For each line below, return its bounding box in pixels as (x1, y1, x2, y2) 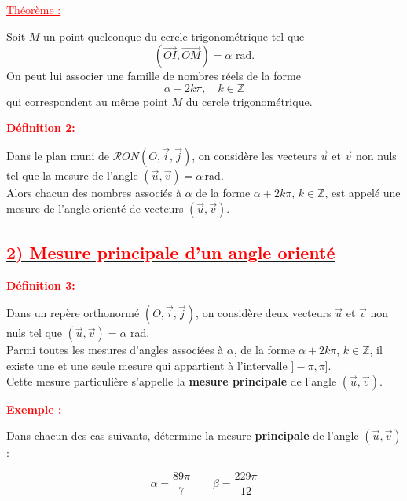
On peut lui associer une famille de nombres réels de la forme (6, 68, 301, 84)
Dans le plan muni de (6, 147, 109, 163)
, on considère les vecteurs (192, 147, 317, 163)
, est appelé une (324, 184, 401, 200)
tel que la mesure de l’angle (6, 166, 138, 183)
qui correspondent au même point (6, 93, 168, 109)
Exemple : (6, 400, 62, 417)
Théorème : (6, 2, 61, 17)
